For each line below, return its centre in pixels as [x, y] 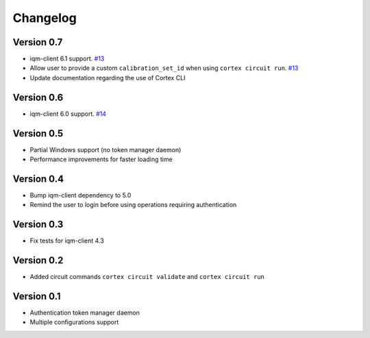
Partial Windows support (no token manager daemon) [106, 149]
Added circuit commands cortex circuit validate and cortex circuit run [147, 277]
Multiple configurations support [74, 322]
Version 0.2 [38, 261]
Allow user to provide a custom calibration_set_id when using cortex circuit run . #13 [164, 68]
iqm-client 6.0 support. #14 [68, 114]
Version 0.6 [38, 97]
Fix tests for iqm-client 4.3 [67, 241]
